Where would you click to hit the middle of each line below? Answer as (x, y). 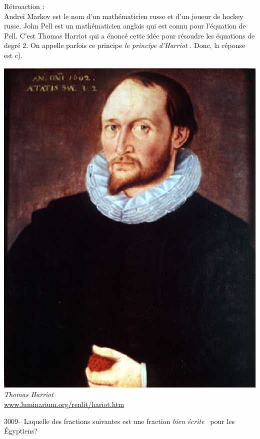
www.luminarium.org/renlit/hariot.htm (64, 404)
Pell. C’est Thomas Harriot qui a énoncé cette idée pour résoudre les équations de (129, 35)
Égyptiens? (21, 431)
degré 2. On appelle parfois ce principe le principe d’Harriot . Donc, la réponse (125, 45)
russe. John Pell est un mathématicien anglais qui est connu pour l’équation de (125, 26)
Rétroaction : (24, 6)
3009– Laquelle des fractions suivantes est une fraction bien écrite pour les (119, 421)
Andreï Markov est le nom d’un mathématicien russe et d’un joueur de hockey (124, 16)
